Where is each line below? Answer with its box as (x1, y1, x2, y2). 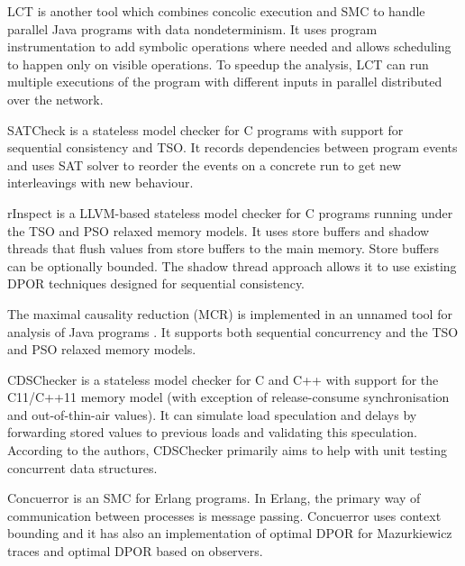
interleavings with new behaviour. (7, 173, 194, 192)
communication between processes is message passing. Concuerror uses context (7, 506, 442, 525)
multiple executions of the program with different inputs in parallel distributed (7, 72, 442, 91)
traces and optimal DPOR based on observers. (7, 542, 263, 561)
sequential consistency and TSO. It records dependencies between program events (7, 138, 458, 157)
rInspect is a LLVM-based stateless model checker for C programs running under (7, 203, 453, 222)
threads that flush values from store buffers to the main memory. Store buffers (7, 239, 440, 258)
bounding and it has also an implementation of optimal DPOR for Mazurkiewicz (7, 524, 452, 543)
